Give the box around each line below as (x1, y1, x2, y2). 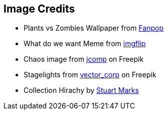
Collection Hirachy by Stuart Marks (24, 86, 139, 95)
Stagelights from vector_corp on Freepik (24, 70, 156, 79)
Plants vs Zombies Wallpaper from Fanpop (24, 24, 164, 33)
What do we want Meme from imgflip (24, 39, 146, 48)
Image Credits (4, 3, 75, 15)
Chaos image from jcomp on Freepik (24, 55, 144, 64)
